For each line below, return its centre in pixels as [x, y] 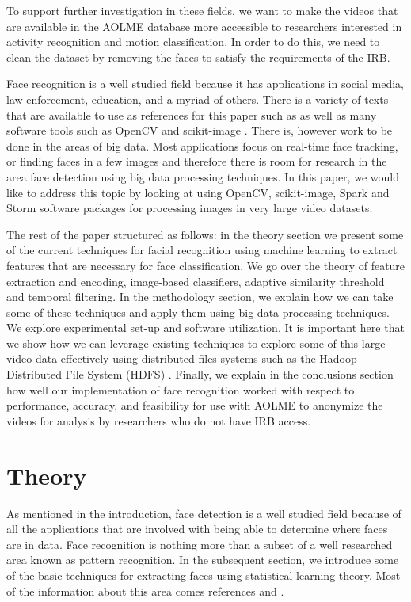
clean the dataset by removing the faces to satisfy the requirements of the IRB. [198, 57]
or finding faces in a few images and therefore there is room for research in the [197, 161]
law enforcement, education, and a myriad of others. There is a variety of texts [198, 99]
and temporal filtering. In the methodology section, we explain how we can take [200, 297]
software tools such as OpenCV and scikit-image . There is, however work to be [200, 130]
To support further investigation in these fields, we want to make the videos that [202, 10]
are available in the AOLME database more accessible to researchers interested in [204, 26]
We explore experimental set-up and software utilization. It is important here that [205, 328]
